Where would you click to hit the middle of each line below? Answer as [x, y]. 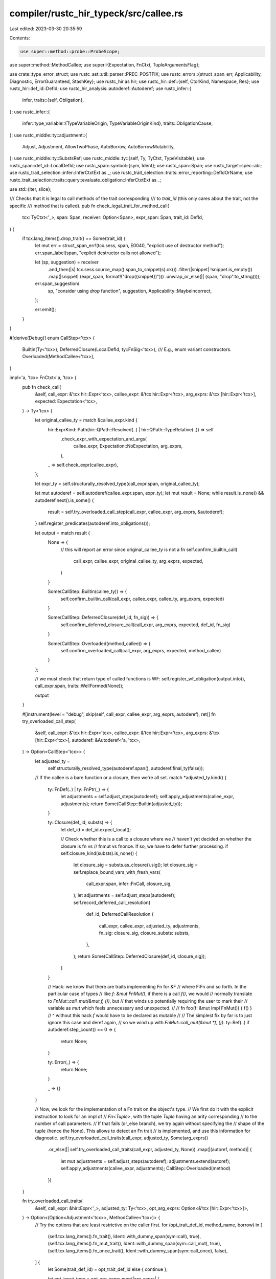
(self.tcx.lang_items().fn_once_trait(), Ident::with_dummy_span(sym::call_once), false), [138, 1250]
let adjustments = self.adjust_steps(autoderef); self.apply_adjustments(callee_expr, [147, 797]
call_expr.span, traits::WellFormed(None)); [79, 686]
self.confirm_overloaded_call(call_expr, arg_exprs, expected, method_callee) [141, 650]
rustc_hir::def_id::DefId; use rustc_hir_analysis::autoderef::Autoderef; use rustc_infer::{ [100, 89]
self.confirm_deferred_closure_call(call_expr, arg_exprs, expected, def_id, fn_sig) [146, 625]
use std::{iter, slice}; [30, 189]
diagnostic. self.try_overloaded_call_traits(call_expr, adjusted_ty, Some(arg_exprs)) [122, 1138]
